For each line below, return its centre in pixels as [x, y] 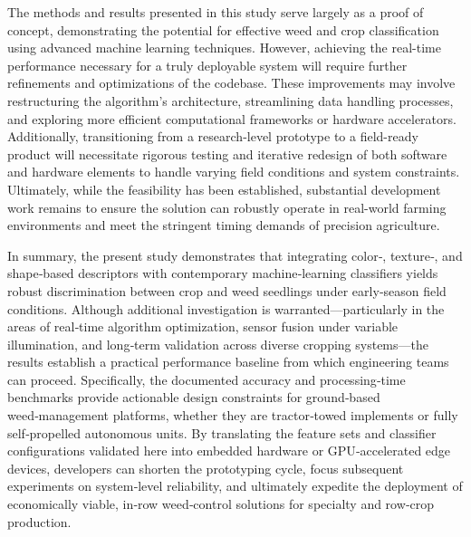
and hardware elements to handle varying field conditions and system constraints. [234, 172]
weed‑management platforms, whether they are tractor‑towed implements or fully [233, 415]
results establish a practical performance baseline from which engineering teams [228, 362]
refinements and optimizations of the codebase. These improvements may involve [231, 83]
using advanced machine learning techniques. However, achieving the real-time [224, 48]
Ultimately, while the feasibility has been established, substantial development [224, 189]
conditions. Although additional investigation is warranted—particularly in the [226, 308]
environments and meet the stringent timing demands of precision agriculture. [224, 225]
